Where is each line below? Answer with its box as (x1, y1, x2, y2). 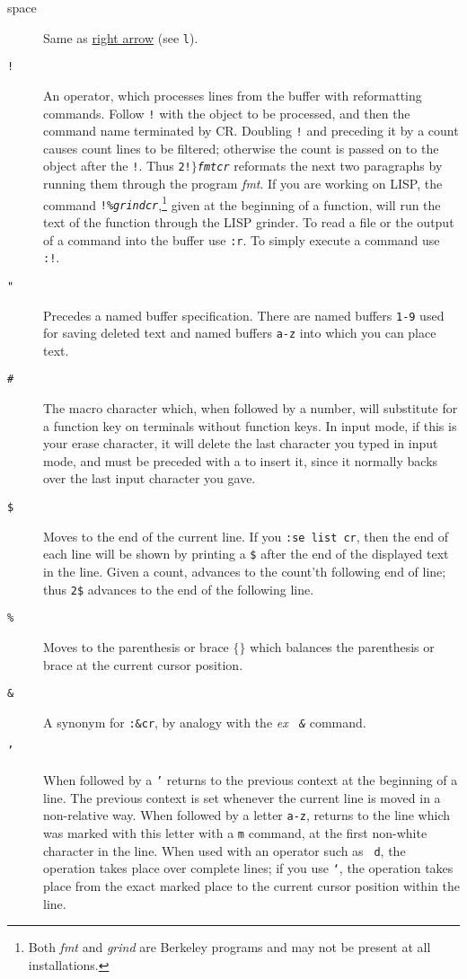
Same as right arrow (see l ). (43, 28, 198, 47)
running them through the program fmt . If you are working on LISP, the (43, 174, 443, 193)
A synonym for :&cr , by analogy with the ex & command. (43, 712, 366, 731)
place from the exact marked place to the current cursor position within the (43, 876, 460, 895)
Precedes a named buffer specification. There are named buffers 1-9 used (43, 305, 445, 324)
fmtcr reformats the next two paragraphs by (197, 156, 443, 175)
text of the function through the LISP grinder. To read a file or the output (43, 212, 454, 231)
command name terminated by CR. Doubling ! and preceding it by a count (43, 121, 459, 140)
